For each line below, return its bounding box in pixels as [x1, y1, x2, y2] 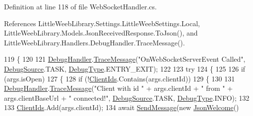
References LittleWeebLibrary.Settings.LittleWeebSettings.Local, [4, 18, 200, 28]
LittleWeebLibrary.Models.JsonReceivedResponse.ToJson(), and [4, 28, 198, 38]
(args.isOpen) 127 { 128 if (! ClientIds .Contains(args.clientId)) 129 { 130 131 [4, 73, 235, 83]
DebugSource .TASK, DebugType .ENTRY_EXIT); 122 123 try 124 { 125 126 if [4, 63, 246, 74]
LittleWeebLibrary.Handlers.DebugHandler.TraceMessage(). [4, 37, 185, 47]
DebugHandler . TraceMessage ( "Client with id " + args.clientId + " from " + [4, 83, 233, 93]
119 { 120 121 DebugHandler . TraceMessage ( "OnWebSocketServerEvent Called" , [4, 54, 246, 64]
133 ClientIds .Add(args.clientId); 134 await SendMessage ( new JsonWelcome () [4, 102, 239, 113]
